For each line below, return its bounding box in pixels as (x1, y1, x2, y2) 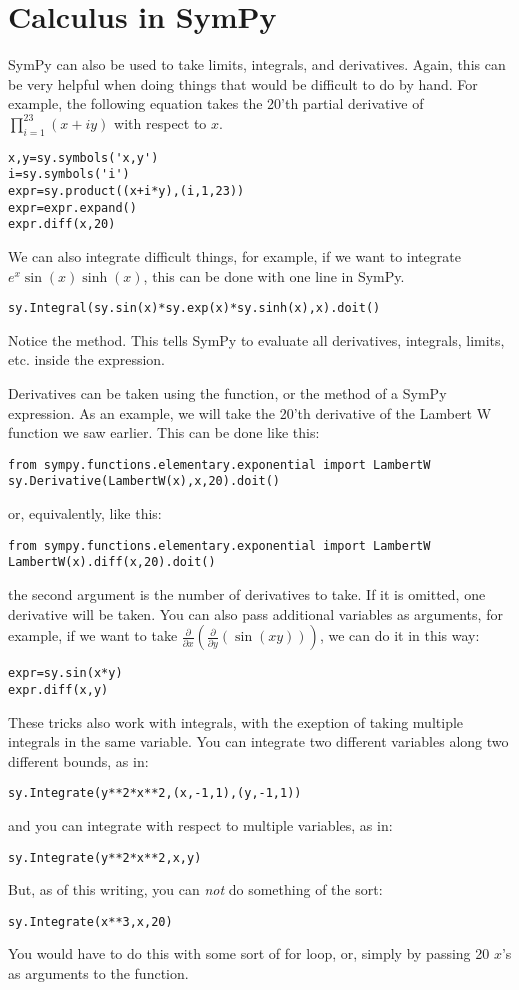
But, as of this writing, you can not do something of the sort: (8, 879, 383, 900)
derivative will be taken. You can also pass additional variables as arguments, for (8, 603, 503, 624)
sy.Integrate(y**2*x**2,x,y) (8, 850, 202, 865)
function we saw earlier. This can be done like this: (8, 422, 320, 443)
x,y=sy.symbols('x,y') (8, 150, 159, 165)
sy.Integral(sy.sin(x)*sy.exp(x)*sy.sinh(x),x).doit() (8, 301, 381, 316)
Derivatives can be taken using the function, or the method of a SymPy (8, 383, 447, 404)
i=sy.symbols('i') (8, 167, 130, 182)
